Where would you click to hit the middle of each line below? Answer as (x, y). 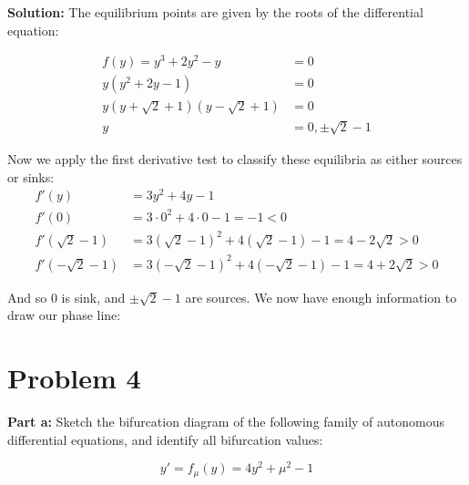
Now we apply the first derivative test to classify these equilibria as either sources (235, 158)
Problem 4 (74, 378)
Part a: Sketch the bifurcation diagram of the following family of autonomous (226, 422)
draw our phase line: (64, 315)
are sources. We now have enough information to (321, 297)
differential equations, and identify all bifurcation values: (165, 439)
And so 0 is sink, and (66, 297)
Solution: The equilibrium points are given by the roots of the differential (215, 12)
